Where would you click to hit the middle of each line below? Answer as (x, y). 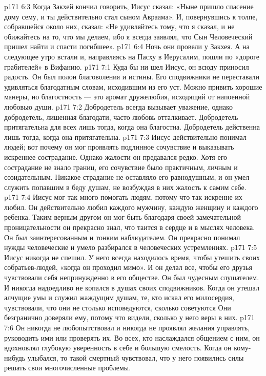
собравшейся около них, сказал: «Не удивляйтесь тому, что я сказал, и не (119, 26)
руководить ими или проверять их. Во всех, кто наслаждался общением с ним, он (132, 337)
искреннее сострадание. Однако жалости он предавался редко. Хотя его (116, 156)
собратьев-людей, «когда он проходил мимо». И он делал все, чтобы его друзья (128, 267)
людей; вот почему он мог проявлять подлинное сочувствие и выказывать (119, 147)
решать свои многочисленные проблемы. (68, 368)
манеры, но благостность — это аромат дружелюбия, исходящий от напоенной (127, 97)
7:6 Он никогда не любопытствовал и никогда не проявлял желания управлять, (127, 327)
